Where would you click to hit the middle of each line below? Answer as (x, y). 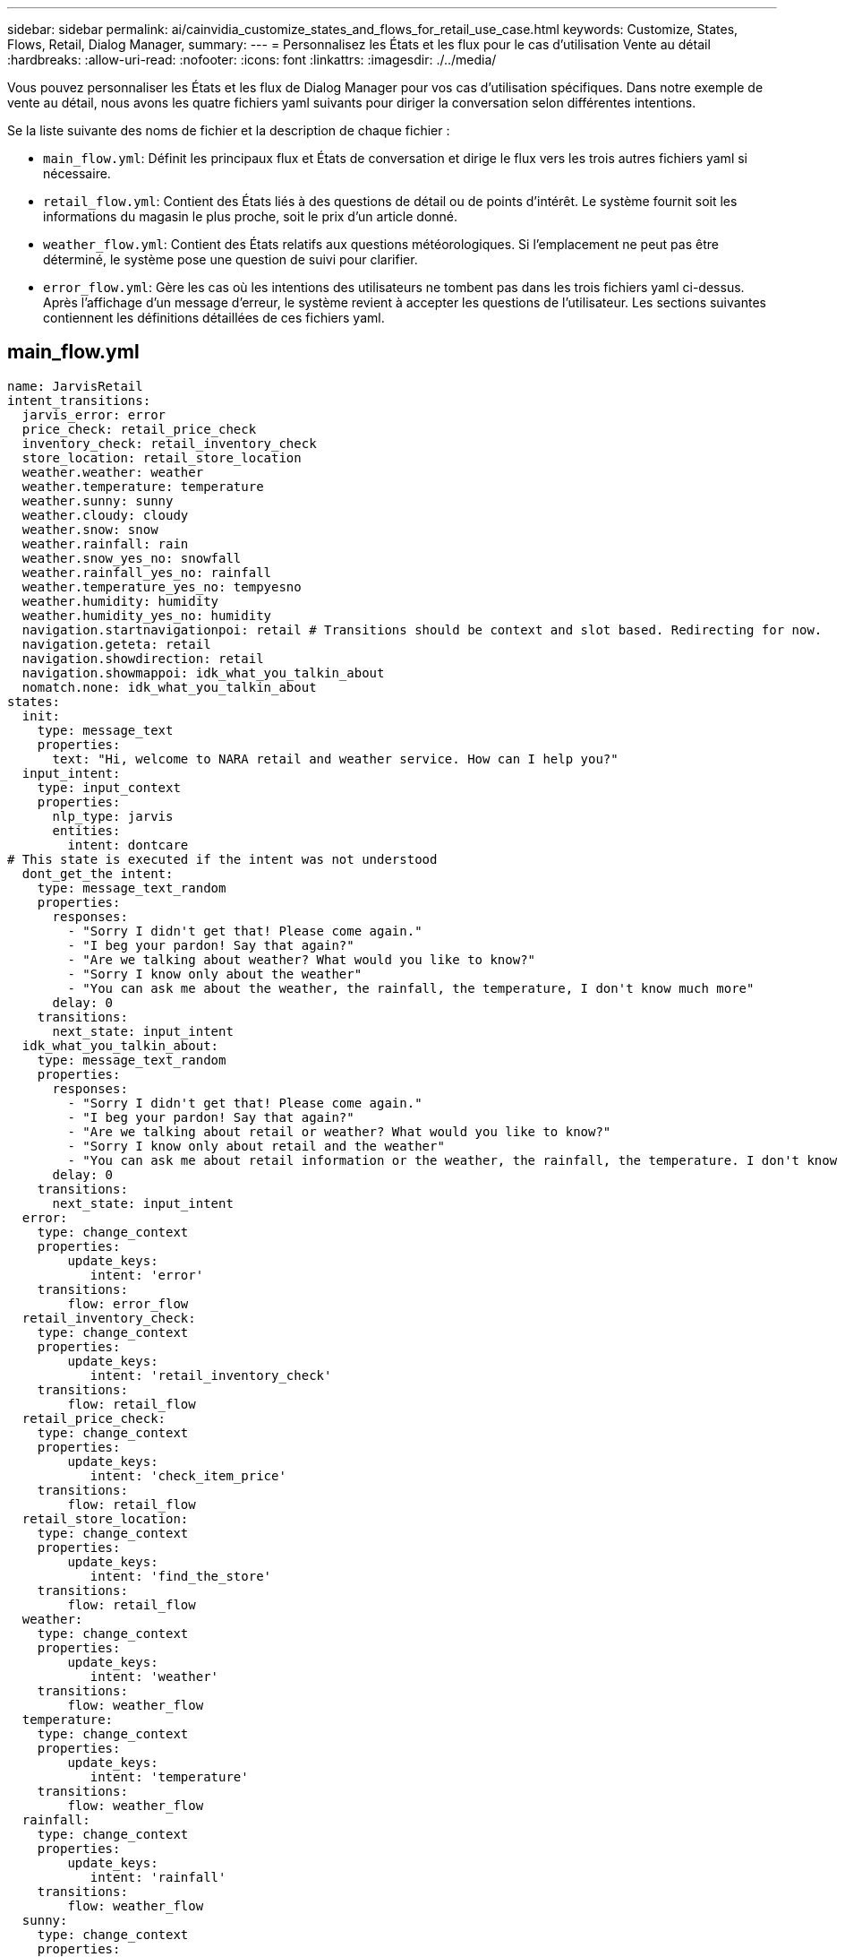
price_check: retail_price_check (139, 429)
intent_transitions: (79, 400)
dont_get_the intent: (98, 873)
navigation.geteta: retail (116, 644)
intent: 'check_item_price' (188, 1475)
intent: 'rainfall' (158, 1877)
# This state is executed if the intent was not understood (222, 859)
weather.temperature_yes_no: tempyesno (162, 586)
